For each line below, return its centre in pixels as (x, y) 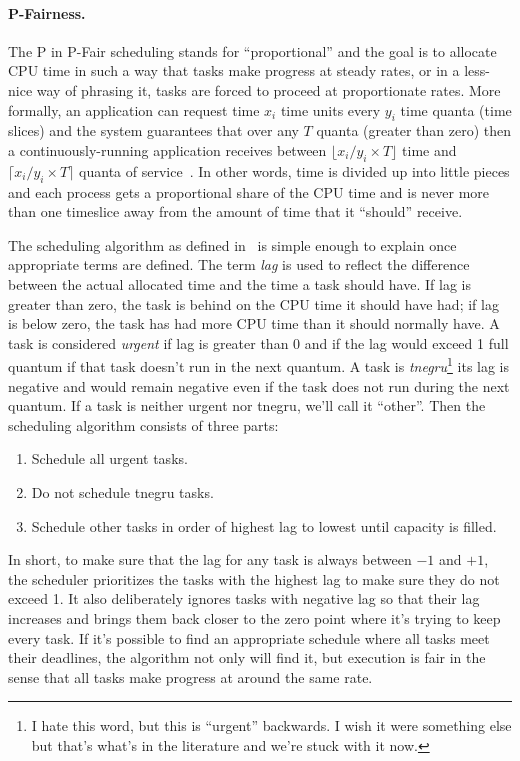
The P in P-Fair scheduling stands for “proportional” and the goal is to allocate (252, 50)
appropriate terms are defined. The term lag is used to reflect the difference (239, 264)
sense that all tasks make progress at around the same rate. (190, 676)
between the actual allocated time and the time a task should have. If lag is (239, 283)
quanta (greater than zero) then (414, 130)
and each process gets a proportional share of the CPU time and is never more (249, 191)
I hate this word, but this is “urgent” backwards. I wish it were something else (271, 725)
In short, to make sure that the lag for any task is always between (210, 559)
